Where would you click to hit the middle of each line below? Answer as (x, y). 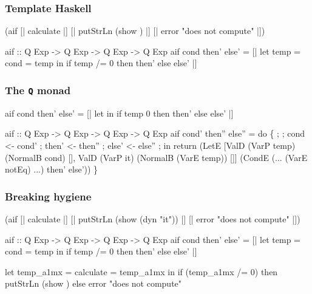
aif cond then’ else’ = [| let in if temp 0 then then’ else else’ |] (119, 113)
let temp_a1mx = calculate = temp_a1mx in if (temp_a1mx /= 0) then (141, 271)
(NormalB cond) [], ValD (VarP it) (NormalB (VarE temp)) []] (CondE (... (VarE (156, 157)
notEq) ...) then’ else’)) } (52, 169)
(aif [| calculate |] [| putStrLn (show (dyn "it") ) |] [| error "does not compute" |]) (153, 218)
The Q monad (38, 90)
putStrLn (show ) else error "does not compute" (93, 283)
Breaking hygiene (48, 196)
